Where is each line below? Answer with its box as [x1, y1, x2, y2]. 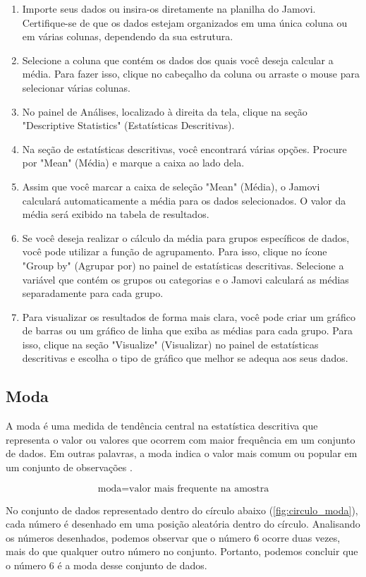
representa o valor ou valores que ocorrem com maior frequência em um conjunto [6, 432, 355, 447]
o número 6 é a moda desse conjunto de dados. [6, 558, 207, 573]
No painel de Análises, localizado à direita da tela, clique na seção [22, 104, 307, 119]
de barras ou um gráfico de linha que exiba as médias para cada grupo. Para [22, 323, 353, 338]
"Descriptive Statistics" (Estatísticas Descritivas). [22, 118, 235, 133]
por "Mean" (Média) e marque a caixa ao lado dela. [22, 155, 245, 170]
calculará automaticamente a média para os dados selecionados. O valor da [22, 193, 346, 207]
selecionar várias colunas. [22, 80, 130, 95]
